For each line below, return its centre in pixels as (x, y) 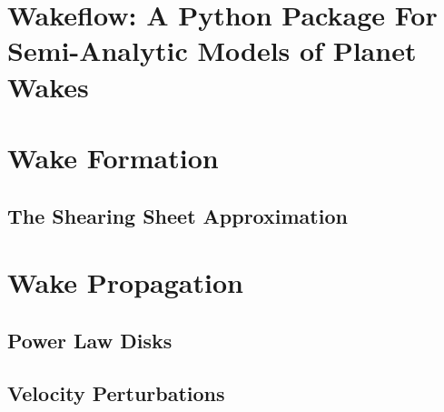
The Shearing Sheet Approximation (178, 215)
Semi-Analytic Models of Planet (212, 50)
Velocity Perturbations (116, 393)
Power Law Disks (90, 340)
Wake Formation (113, 157)
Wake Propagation (125, 282)
